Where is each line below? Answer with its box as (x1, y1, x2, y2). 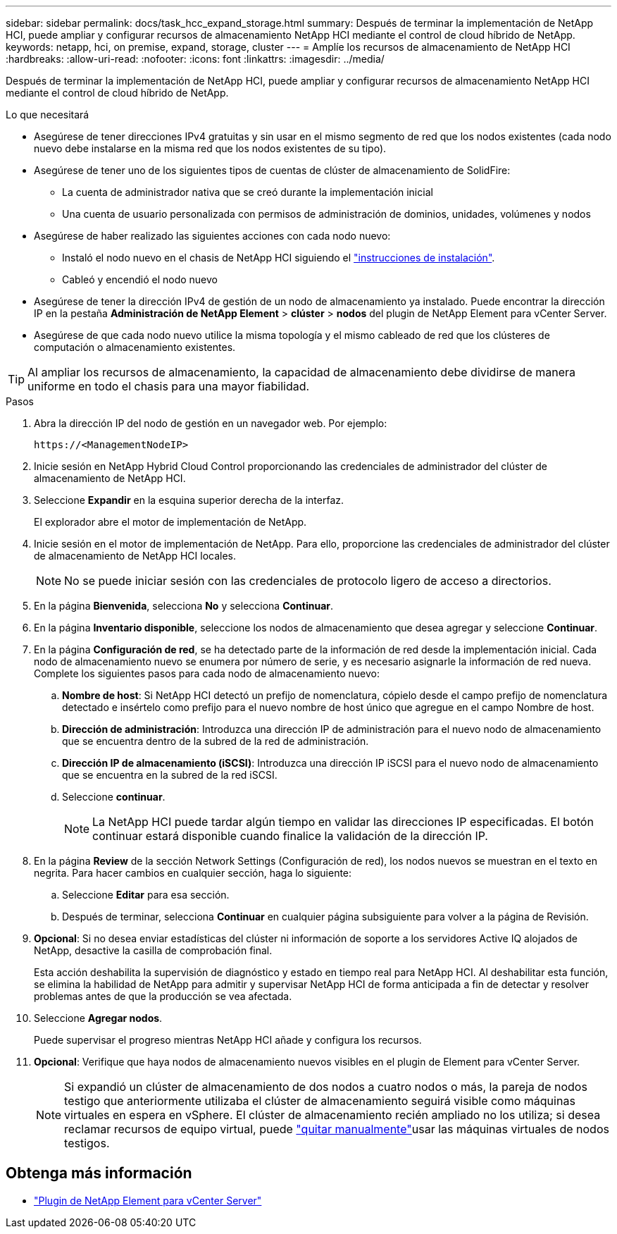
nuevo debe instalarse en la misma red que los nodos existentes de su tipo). (34, 142, 387, 154)
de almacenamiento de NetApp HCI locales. (34, 550, 236, 562)
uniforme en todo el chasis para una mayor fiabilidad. (27, 379, 310, 393)
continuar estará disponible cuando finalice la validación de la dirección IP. (92, 829, 488, 843)
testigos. (64, 1136, 110, 1150)
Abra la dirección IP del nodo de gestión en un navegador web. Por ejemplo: (34, 417, 387, 429)
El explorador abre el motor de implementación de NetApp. (34, 516, 307, 528)
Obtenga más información (6, 1164, 192, 1183)
